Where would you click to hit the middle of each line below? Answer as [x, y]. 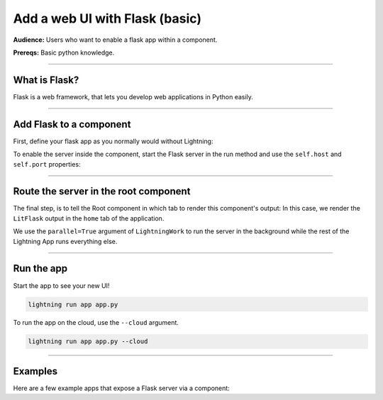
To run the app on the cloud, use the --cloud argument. [96, 323]
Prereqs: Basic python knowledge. [64, 52]
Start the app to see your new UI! [61, 285]
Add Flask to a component [72, 124]
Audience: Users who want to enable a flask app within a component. [115, 40]
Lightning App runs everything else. [65, 241]
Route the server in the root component [102, 191]
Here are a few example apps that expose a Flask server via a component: [121, 388]
